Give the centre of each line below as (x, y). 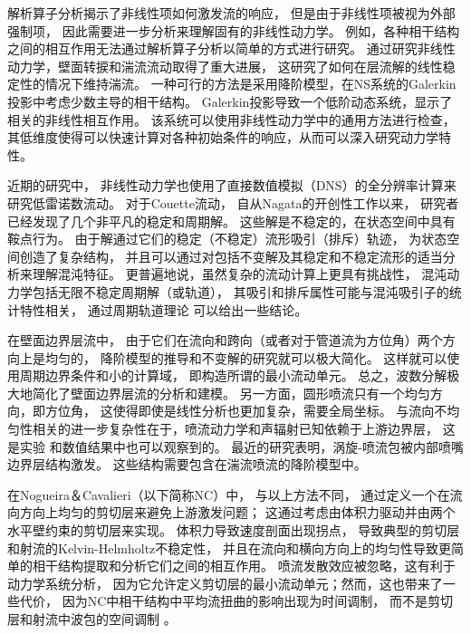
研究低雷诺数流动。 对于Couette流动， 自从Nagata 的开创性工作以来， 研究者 (233, 202)
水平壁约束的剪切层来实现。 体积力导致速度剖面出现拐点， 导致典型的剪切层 (234, 530)
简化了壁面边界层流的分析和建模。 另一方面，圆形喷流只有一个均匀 (231, 393)
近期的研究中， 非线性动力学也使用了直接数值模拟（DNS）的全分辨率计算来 (232, 185)
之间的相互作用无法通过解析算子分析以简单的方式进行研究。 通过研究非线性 (231, 48)
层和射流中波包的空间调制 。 (92, 619)
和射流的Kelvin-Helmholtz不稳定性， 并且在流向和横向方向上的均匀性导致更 (229, 548)
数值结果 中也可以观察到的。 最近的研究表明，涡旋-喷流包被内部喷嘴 (263, 446)
